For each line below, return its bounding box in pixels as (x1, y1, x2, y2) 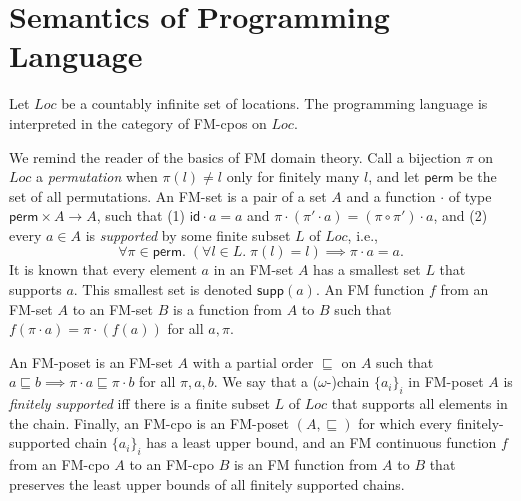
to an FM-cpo (129, 454, 214, 475)
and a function (346, 185, 436, 206)
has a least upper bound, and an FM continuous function (146, 432, 497, 453)
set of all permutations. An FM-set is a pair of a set (9, 185, 327, 206)
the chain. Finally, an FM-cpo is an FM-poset (9, 412, 289, 433)
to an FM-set (72, 298, 154, 319)
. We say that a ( (213, 371, 319, 392)
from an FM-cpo (9, 454, 110, 475)
